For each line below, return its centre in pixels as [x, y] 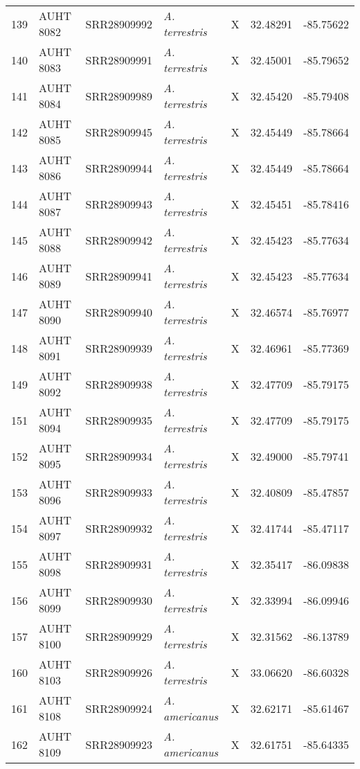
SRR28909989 [119, 96]
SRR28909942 [119, 240]
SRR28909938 [119, 384]
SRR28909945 [119, 132]
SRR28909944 [119, 168]
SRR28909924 [119, 708]
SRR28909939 [119, 348]
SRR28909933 [119, 492]
